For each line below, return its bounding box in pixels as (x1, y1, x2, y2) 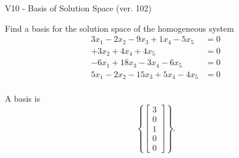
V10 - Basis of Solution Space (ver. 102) (5, 2, 152, 14)
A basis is (5, 92, 40, 105)
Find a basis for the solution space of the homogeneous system (5, 22, 234, 34)
